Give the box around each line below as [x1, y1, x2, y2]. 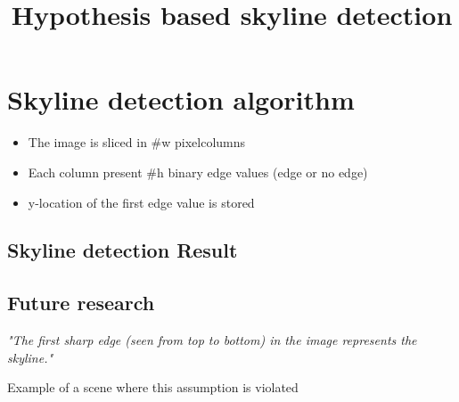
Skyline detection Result [7, 236, 238, 264]
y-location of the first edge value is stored [28, 193, 255, 211]
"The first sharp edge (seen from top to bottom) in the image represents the [7, 331, 417, 349]
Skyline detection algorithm [7, 81, 355, 118]
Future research [7, 289, 155, 316]
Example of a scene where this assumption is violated [7, 378, 299, 397]
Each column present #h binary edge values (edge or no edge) [28, 162, 368, 181]
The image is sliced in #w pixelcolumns [28, 133, 246, 152]
